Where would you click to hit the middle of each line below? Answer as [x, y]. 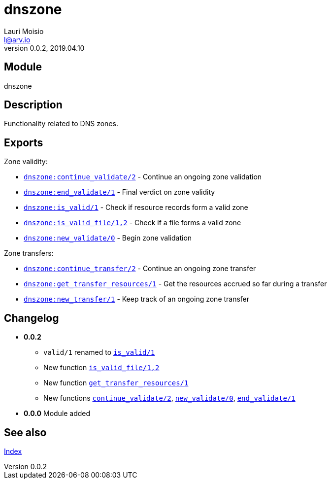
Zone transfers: [29, 253]
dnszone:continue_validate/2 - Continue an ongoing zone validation [143, 177]
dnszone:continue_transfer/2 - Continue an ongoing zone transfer [140, 269]
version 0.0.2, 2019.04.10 [44, 48]
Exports [24, 142]
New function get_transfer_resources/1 [116, 383]
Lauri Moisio [24, 31]
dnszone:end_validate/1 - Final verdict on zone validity [119, 192]
